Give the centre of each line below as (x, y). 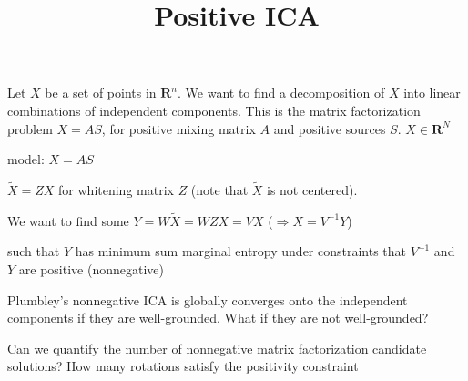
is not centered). (312, 189)
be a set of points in (101, 93)
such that (34, 251)
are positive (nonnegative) (91, 268)
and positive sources (330, 128)
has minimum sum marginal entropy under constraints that (241, 251)
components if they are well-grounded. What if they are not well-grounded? (218, 318)
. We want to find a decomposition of (281, 93)
